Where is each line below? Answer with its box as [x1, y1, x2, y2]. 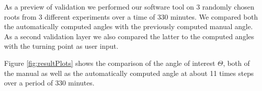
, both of [223, 57, 250, 68]
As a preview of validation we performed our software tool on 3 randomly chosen [4, 2, 254, 12]
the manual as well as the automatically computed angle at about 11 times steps [4, 67, 254, 78]
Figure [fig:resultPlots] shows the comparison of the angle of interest [4, 57, 215, 68]
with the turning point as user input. [4, 41, 118, 51]
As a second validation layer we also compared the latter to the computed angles [4, 31, 254, 41]
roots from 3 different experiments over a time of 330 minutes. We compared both [4, 11, 258, 22]
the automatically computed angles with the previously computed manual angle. [4, 21, 253, 32]
